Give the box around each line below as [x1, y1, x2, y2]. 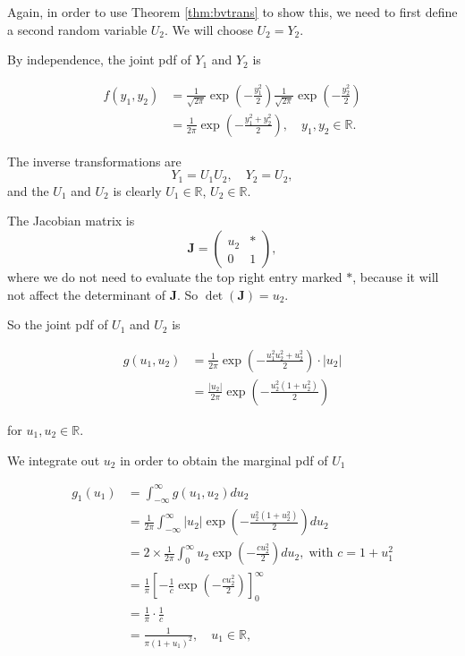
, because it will [352, 268, 439, 286]
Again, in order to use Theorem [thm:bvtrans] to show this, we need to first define [7, 3, 458, 21]
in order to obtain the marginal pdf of [120, 450, 328, 469]
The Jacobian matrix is [7, 211, 135, 230]
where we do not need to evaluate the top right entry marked [7, 268, 342, 286]
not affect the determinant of [7, 285, 165, 303]
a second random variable [7, 20, 148, 38]
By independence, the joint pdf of [7, 50, 191, 69]
